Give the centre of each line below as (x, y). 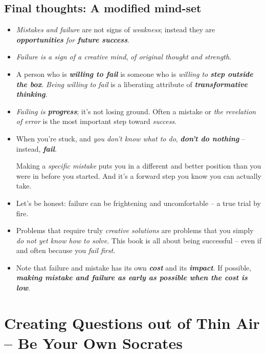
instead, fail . (36, 148)
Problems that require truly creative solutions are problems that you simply (135, 230)
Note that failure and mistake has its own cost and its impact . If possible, (134, 267)
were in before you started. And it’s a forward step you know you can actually (139, 175)
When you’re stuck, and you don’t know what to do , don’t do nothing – (131, 138)
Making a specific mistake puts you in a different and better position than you (139, 166)
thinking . (32, 94)
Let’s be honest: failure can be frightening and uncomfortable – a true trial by (138, 203)
